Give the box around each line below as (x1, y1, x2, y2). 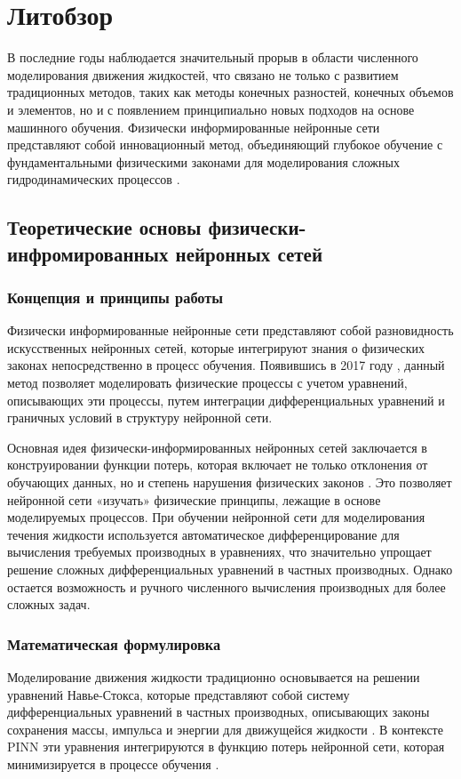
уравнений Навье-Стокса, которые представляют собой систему (7, 685, 350, 703)
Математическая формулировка (7, 632, 221, 655)
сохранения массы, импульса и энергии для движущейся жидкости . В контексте (7, 719, 443, 738)
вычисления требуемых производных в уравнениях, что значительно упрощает (7, 542, 432, 561)
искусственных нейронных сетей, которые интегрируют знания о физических (7, 338, 425, 357)
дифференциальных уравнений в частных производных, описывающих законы (7, 703, 430, 721)
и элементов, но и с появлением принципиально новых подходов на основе (7, 100, 415, 118)
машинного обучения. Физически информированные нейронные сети (7, 117, 380, 136)
